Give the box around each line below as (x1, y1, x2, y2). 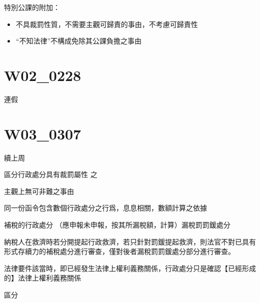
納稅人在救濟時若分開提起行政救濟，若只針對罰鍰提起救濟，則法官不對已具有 (4, 236, 256, 246)
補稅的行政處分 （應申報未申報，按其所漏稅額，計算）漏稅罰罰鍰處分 (4, 219, 230, 229)
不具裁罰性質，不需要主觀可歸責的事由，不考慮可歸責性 (15, 18, 198, 29)
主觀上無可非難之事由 (4, 185, 74, 196)
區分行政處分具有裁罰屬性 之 (4, 169, 97, 179)
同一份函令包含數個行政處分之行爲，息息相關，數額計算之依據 (4, 202, 207, 213)
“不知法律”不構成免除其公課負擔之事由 (15, 35, 142, 46)
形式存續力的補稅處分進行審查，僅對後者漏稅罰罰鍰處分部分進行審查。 (4, 246, 235, 256)
